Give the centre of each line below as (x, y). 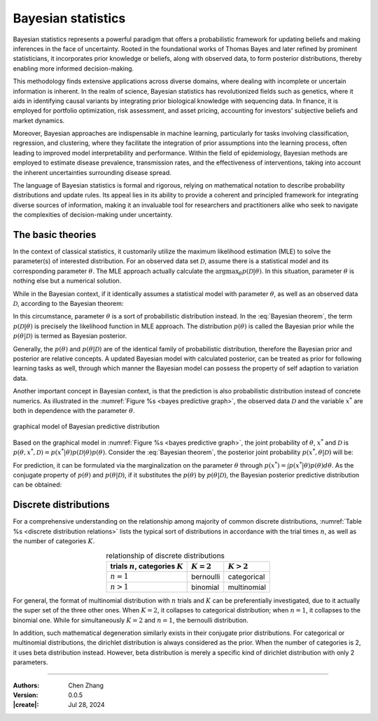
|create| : (26, 705)
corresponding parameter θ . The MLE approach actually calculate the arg (120, 271)
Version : (26, 695)
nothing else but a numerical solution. (67, 281)
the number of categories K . (54, 541)
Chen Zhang (86, 685)
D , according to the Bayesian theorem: (68, 304)
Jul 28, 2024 (86, 705)
